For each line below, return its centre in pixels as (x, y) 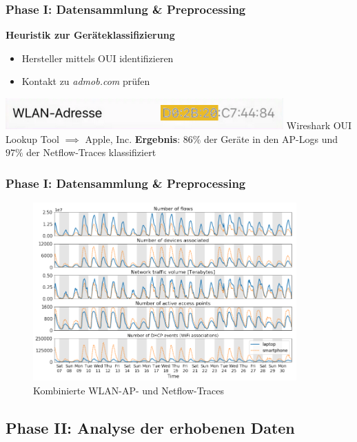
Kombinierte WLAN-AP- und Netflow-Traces (129, 390)
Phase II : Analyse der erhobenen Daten (150, 427)
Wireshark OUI (319, 125)
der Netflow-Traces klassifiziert (91, 152)
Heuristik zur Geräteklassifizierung (90, 35)
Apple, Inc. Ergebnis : (133, 138)
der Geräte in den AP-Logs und (271, 138)
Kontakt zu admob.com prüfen (86, 81)
